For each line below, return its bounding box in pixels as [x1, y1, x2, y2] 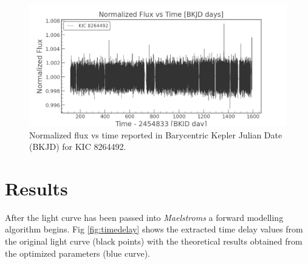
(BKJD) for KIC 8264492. [29, 140, 126, 153]
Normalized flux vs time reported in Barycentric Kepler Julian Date [29, 128, 282, 141]
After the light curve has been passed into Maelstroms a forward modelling [5, 211, 284, 223]
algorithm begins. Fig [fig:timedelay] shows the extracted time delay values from [5, 223, 303, 235]
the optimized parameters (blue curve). [5, 246, 150, 259]
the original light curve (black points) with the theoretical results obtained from [5, 235, 303, 248]
